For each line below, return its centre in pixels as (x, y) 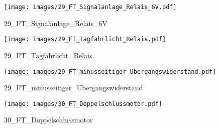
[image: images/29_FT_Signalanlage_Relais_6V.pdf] (90, 7)
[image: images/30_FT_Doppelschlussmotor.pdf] (83, 104)
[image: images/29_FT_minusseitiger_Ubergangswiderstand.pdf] (110, 72)
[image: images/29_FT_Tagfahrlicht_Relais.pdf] (85, 39)
